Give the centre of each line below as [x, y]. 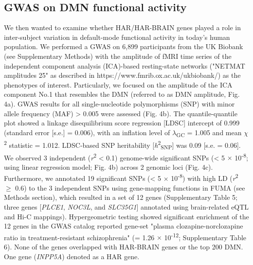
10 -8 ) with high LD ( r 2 [205, 177]
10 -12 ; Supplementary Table [205, 236]
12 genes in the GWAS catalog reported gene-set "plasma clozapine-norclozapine [124, 226]
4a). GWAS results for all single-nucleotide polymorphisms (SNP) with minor [119, 103]
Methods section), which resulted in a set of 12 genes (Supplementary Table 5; [121, 197]
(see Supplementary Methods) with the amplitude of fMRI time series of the [118, 56]
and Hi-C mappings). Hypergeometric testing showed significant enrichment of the [126, 216]
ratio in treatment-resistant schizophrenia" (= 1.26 [79, 237]
